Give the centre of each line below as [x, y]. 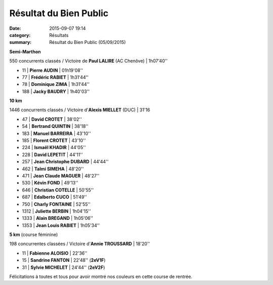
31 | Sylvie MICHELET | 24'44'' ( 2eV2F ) [63, 267]
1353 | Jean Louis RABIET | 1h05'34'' [61, 225]
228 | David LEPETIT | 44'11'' [52, 155]
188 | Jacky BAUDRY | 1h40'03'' [56, 91]
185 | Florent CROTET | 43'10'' [54, 140]
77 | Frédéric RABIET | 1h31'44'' [55, 77]
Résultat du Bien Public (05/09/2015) [87, 42]
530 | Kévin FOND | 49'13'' [50, 183]
